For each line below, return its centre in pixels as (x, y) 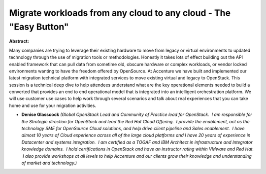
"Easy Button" (39, 27)
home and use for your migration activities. (52, 105)
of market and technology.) (49, 163)
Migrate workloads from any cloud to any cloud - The (120, 13)
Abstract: (19, 41)
